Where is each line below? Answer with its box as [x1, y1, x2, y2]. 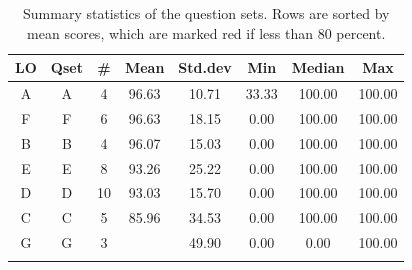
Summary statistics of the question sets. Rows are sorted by [23, 3, 390, 23]
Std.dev [178, 57, 232, 78]
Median [291, 57, 345, 78]
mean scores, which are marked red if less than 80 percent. [27, 22, 386, 43]
